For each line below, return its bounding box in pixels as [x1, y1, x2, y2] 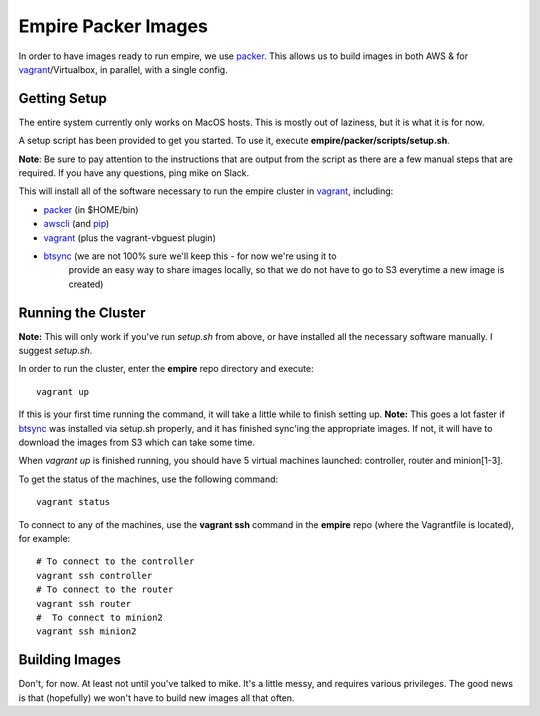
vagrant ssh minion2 [36, 626, 137, 637]
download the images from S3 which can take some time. [18, 436, 255, 448]
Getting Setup [18, 90, 107, 107]
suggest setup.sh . [18, 345, 93, 357]
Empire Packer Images [18, 15, 209, 37]
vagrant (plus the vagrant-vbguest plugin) [43, 231, 217, 244]
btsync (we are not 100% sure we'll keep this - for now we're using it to [43, 250, 337, 262]
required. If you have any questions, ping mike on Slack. [18, 167, 250, 179]
